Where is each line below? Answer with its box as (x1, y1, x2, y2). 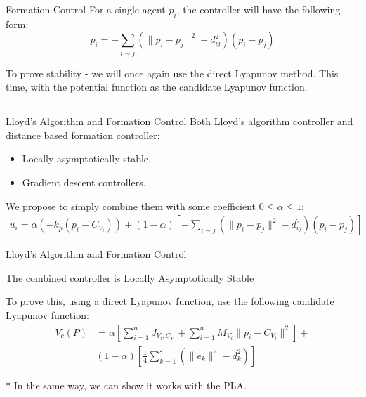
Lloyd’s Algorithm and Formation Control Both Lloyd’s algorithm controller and (6, 114, 353, 129)
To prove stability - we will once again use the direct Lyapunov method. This (6, 65, 339, 80)
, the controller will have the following (176, 2, 341, 16)
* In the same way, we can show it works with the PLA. (6, 377, 247, 392)
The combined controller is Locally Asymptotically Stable (6, 270, 254, 285)
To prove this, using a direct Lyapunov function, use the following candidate (6, 294, 334, 308)
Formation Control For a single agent (6, 2, 166, 16)
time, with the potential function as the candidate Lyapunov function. (6, 79, 308, 94)
